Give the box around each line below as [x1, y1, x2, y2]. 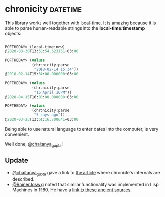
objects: [5, 30, 22, 36]
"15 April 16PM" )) [34, 90, 72, 95]
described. [12, 176, 35, 182]
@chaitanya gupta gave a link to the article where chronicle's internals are [12, 169, 160, 177]
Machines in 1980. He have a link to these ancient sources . [12, 187, 132, 193]
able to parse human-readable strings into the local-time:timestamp [5, 25, 145, 31]
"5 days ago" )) [34, 112, 65, 117]
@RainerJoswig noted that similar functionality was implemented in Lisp [12, 181, 159, 187]
